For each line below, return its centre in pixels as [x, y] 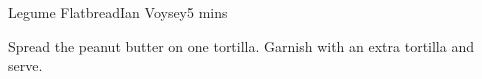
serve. [25, 65]
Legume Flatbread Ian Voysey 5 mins [118, 12]
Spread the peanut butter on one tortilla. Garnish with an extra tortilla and [241, 45]
